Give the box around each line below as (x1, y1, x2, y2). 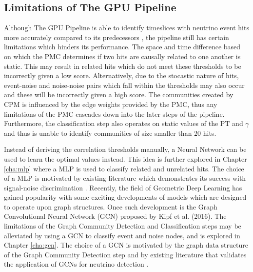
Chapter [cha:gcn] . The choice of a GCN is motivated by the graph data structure (4, 240, 248, 250)
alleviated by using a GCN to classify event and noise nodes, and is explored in (4, 230, 240, 240)
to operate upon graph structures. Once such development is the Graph (4, 201, 217, 211)
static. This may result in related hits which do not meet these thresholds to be (4, 61, 241, 71)
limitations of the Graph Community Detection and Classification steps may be (4, 221, 241, 231)
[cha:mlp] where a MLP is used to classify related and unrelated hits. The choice (4, 163, 244, 173)
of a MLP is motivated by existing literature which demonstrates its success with (4, 173, 246, 183)
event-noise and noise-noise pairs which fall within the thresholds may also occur (4, 80, 245, 90)
